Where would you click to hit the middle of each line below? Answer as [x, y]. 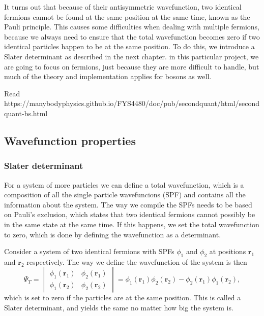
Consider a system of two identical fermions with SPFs [89, 251]
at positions [228, 251]
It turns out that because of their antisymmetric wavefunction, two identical [123, 7]
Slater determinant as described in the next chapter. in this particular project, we [131, 56]
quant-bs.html [26, 113]
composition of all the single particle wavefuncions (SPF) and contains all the [125, 195]
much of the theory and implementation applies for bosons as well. [108, 76]
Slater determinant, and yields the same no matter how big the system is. [119, 308]
